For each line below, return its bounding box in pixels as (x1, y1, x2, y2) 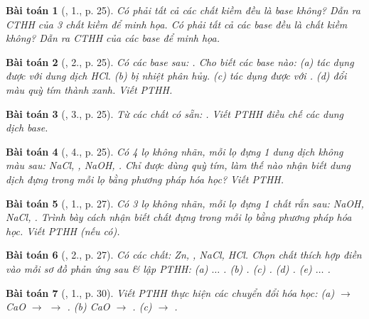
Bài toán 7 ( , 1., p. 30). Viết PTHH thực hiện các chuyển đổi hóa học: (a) (6, 285, 335, 300)
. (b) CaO (67, 299, 110, 314)
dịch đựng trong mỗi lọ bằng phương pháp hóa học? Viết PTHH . (6, 171, 284, 186)
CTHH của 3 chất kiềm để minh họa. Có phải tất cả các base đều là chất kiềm (6, 16, 348, 31)
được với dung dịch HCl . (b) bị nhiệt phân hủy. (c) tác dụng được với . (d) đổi (6, 68, 347, 83)
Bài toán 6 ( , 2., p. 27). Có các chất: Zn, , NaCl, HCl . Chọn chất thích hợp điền (6, 247, 362, 262)
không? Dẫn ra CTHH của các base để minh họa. (6, 31, 220, 45)
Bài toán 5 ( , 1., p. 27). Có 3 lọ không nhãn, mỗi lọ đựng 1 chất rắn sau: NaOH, (6, 195, 364, 210)
